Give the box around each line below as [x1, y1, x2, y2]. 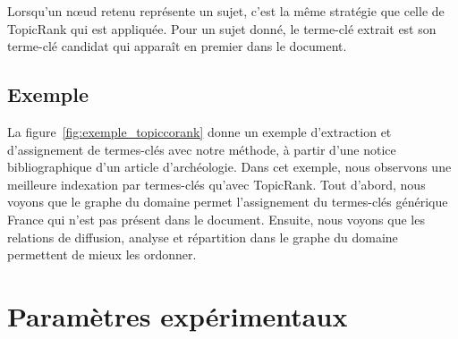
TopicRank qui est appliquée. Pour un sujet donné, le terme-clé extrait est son [7, 19, 437, 38]
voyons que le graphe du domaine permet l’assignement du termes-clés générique [7, 192, 448, 211]
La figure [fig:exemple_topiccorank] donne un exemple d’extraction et [7, 122, 392, 140]
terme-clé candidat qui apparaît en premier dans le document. [7, 37, 347, 55]
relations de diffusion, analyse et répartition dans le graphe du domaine [7, 227, 398, 246]
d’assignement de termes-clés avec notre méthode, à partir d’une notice [7, 140, 396, 158]
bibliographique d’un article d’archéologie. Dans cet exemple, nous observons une [7, 157, 452, 176]
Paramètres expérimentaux [7, 297, 348, 334]
